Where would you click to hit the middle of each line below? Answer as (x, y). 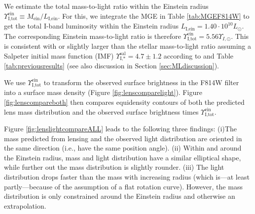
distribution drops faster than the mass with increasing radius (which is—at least (127, 176)
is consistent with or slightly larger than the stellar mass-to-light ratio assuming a (127, 46)
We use (15, 82)
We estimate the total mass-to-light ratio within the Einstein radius (106, 6)
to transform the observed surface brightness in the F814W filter (141, 82)
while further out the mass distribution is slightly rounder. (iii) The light (114, 167)
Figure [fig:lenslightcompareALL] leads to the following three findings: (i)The (120, 128)
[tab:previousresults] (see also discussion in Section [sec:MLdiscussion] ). (111, 66)
